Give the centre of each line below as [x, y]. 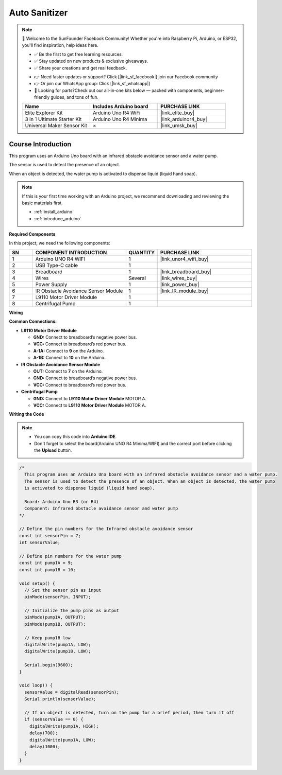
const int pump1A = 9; [46, 563]
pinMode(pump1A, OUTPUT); [55, 617]
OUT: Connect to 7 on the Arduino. [68, 371]
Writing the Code [27, 414]
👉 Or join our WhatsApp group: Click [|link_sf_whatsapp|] [92, 84]
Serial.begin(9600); [49, 665]
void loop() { [36, 685]
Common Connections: [33, 321]
